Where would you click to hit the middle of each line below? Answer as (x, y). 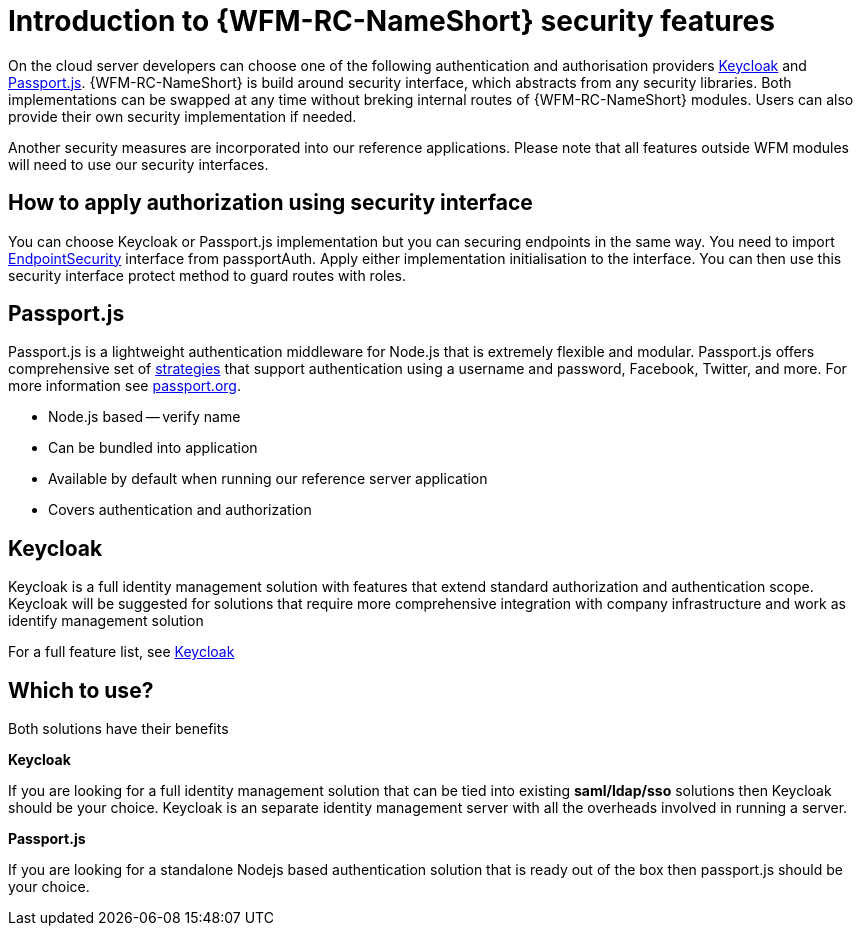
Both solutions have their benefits (118, 729)
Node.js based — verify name (144, 417)
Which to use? (81, 690)
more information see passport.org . (124, 386)
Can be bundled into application (153, 448)
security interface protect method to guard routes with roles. (207, 275)
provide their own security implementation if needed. (182, 116)
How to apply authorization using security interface (270, 203)
